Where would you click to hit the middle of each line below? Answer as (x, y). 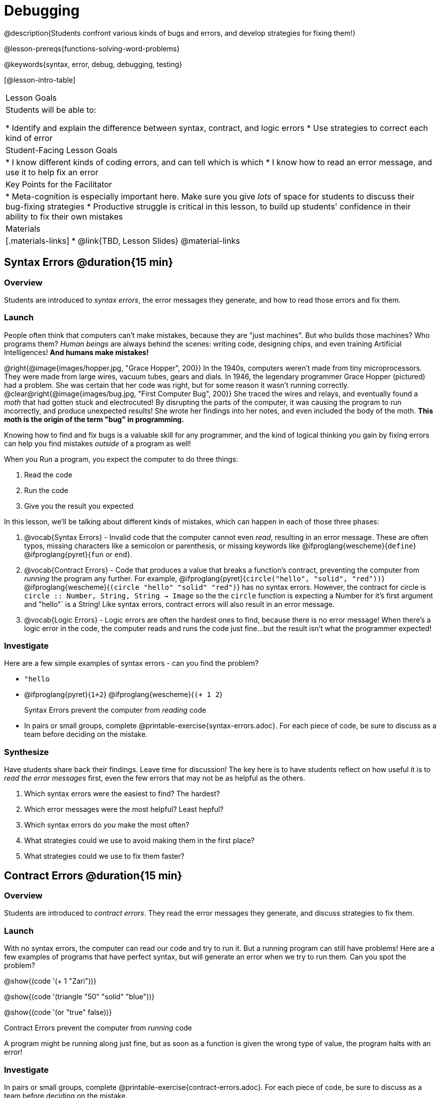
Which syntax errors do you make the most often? (107, 825)
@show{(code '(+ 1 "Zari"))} (50, 981)
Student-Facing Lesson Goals (62, 150)
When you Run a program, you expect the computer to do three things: (121, 459)
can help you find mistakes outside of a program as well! (98, 443)
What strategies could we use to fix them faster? (104, 856)
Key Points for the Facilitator (59, 184)
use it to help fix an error (52, 172)
